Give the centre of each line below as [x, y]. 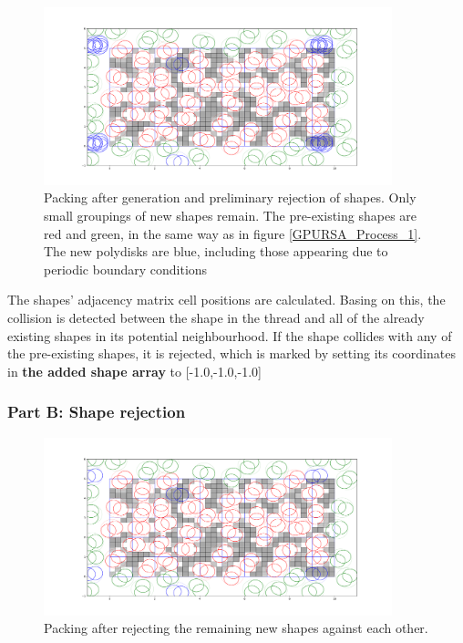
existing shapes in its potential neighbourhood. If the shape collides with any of [230, 335]
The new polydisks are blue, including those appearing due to [216, 251]
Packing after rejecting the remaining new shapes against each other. [236, 628]
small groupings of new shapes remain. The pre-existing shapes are [231, 216]
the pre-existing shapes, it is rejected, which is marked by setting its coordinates [231, 353]
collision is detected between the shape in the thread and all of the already [216, 318]
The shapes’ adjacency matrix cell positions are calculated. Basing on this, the [226, 300]
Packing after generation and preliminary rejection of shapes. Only [230, 197]
